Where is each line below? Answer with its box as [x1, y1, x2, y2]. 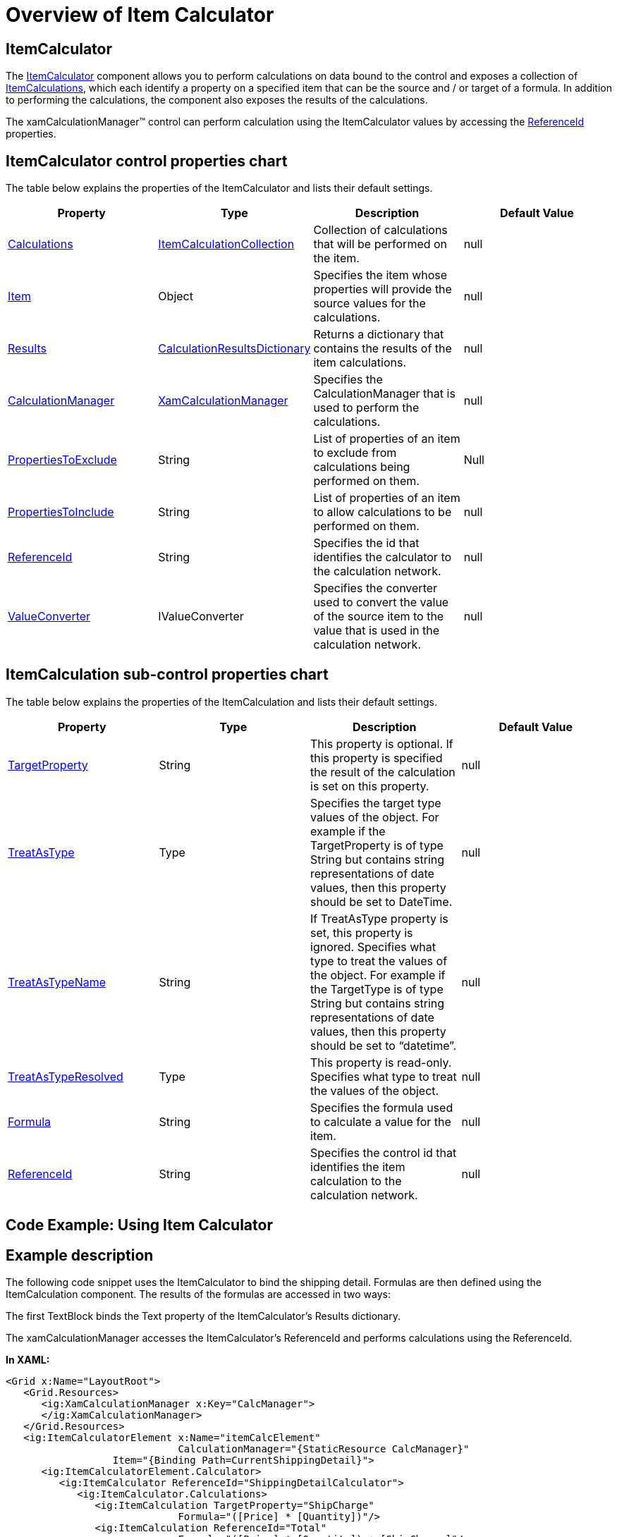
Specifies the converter [313, 581, 438, 596]
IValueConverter [158, 609, 244, 624]
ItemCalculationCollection [158, 237, 295, 252]
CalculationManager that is [313, 386, 456, 401]
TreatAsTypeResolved [8, 1069, 123, 1084]
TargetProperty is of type [310, 838, 444, 852]
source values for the [313, 296, 426, 311]
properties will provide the [313, 282, 452, 297]
